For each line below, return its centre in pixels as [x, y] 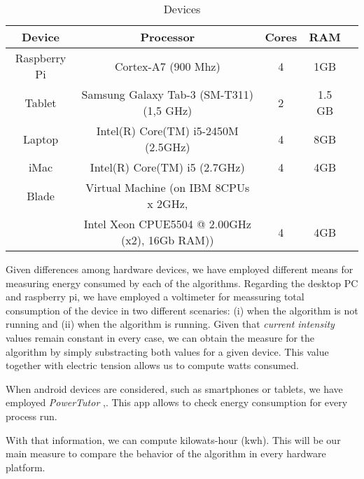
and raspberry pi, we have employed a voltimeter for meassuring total [155, 297]
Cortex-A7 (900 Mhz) [167, 66]
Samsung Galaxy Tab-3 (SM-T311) [168, 94]
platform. [26, 467]
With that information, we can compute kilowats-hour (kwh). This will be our [173, 439]
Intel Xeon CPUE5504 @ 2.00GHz [167, 224]
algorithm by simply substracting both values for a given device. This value [167, 351]
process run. [31, 416]
